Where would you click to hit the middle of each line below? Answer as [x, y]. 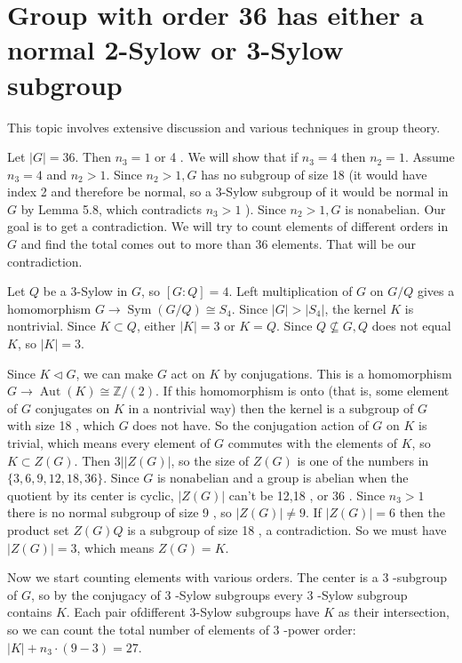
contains [30, 612]
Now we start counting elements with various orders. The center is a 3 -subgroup [227, 577]
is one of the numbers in [363, 460]
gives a [436, 291]
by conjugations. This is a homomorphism [338, 373]
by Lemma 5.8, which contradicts [111, 208]
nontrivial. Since [52, 326]
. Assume [430, 157]
